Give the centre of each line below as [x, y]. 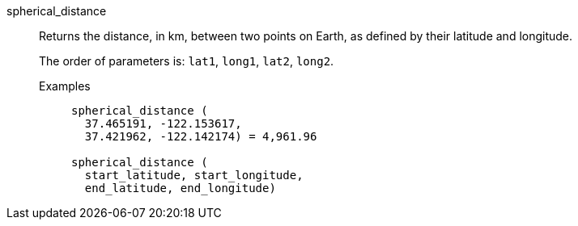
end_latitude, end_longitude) [180, 188]
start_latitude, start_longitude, [194, 175]
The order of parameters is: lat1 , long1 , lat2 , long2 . [187, 61]
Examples [65, 86]
